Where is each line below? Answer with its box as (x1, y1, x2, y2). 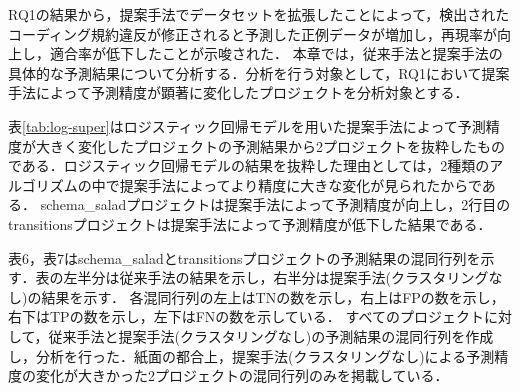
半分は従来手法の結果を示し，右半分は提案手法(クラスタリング (77, 267, 489, 288)
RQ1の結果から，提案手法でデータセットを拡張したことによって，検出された (8, 4, 510, 24)
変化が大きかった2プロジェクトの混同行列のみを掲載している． (35, 365, 449, 386)
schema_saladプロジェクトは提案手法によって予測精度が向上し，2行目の (40, 194, 511, 215)
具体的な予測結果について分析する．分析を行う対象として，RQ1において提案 (8, 62, 510, 83)
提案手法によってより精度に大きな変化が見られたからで (119, 174, 482, 195)
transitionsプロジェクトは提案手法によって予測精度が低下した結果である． (8, 213, 492, 234)
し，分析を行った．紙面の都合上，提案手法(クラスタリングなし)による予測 (8, 345, 495, 366)
